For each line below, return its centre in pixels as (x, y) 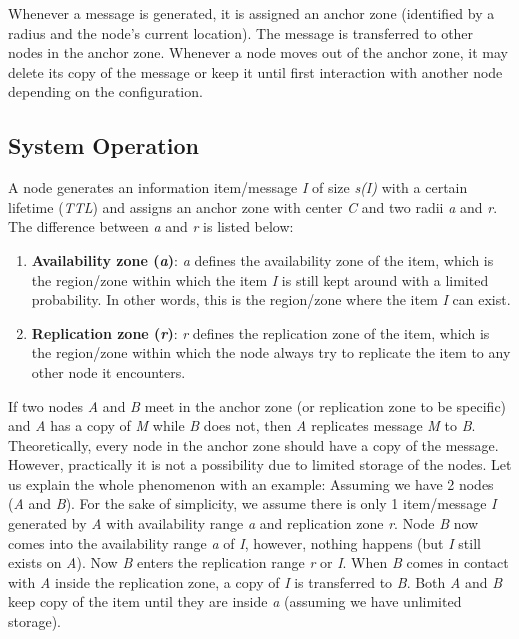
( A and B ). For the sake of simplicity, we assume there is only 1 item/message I (252, 503)
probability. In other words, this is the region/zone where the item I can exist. (271, 299)
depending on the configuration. (105, 91)
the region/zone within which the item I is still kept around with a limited (260, 279)
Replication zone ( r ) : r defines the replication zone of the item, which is (260, 332)
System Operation (103, 145)
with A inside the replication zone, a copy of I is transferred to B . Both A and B (255, 581)
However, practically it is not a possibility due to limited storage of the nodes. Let (260, 464)
